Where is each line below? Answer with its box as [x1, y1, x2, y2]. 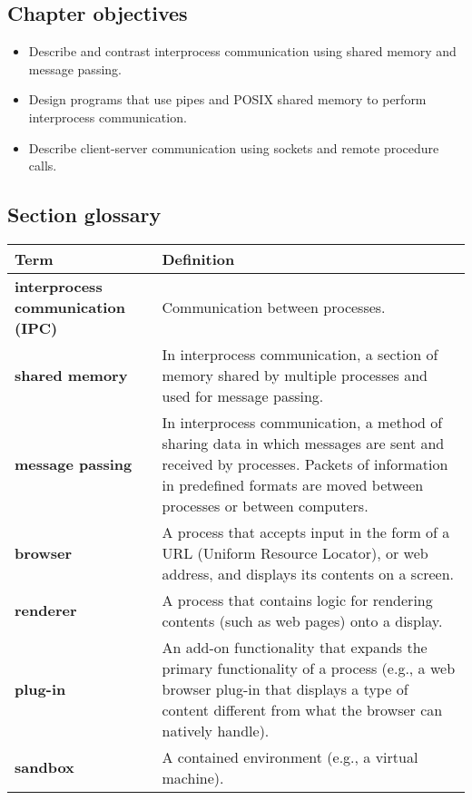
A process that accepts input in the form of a [162, 521, 450, 542]
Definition [162, 248, 235, 269]
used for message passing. [162, 385, 324, 406]
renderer [15, 600, 77, 621]
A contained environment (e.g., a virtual [162, 746, 418, 767]
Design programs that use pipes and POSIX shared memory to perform [28, 90, 427, 109]
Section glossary [7, 200, 162, 229]
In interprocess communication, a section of [162, 343, 438, 365]
